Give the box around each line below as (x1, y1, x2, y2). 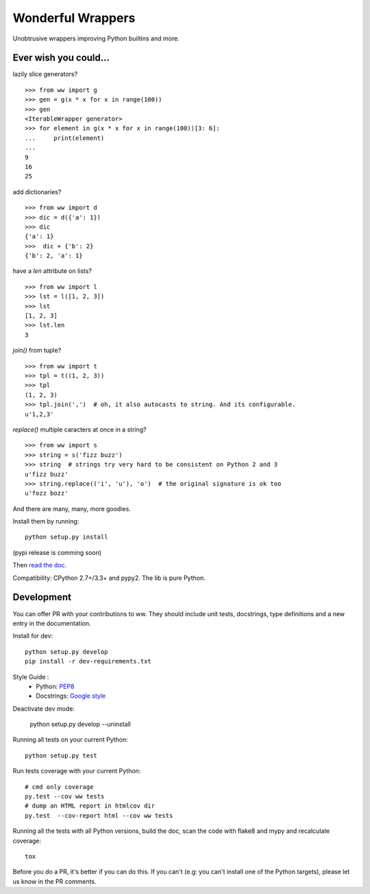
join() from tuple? (12, 346, 62, 355)
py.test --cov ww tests (25, 792, 105, 801)
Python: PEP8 (36, 682, 75, 690)
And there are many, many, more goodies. (12, 504, 132, 513)
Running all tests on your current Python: (12, 736, 128, 744)
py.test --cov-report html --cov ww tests (25, 812, 173, 819)
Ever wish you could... (12, 52, 110, 64)
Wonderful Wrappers (12, 10, 136, 25)
